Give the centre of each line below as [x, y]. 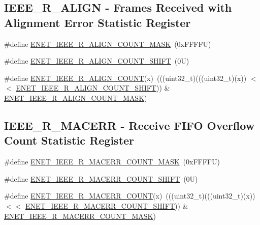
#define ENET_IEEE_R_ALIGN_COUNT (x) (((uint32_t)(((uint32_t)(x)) [125, 78]
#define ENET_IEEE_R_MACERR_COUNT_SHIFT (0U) [101, 178]
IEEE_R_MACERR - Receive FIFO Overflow [129, 125]
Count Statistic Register [69, 140]
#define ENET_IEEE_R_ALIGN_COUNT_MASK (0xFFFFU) [108, 44]
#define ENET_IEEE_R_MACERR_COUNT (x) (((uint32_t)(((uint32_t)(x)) [130, 196]
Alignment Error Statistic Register [97, 22]
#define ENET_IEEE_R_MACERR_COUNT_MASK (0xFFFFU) [112, 162]
